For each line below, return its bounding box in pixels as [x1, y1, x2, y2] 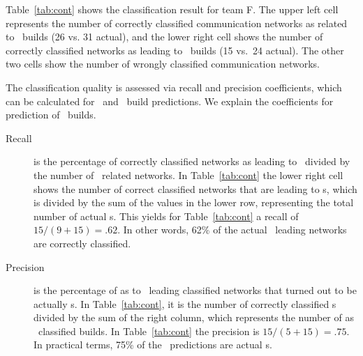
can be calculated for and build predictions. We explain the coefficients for [6, 93, 334, 108]
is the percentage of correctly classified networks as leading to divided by [34, 154, 350, 169]
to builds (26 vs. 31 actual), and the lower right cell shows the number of [6, 29, 323, 44]
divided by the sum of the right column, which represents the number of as [34, 310, 354, 325]
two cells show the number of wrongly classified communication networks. [6, 56, 320, 71]
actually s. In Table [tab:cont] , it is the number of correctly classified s [34, 296, 336, 311]
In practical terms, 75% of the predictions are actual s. [34, 337, 272, 352]
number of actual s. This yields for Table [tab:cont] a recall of [34, 208, 299, 223]
